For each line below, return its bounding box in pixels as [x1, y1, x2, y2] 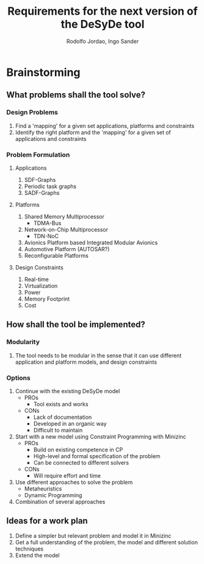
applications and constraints [15, 135, 87, 142]
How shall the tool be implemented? [6, 320, 145, 330]
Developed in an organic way [33, 419, 107, 427]
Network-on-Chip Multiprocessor [24, 225, 109, 233]
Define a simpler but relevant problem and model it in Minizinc [15, 532, 172, 540]
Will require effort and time [33, 472, 101, 479]
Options [6, 374, 31, 382]
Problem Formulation [6, 150, 70, 159]
